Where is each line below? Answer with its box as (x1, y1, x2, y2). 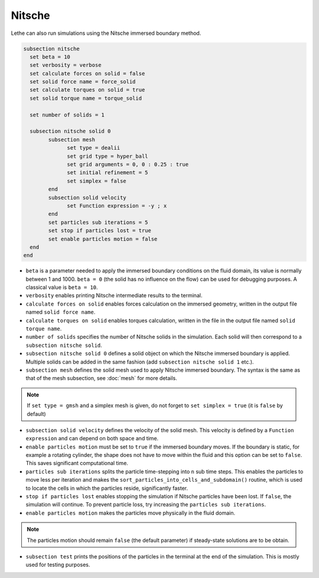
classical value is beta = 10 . (25, 284, 98, 291)
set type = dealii (67, 145, 121, 151)
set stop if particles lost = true (48, 228, 152, 234)
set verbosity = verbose (30, 62, 102, 69)
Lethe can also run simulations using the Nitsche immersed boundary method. (11, 30, 201, 37)
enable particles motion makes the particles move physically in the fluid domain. (25, 509, 236, 517)
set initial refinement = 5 (67, 169, 148, 176)
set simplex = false (67, 177, 126, 184)
